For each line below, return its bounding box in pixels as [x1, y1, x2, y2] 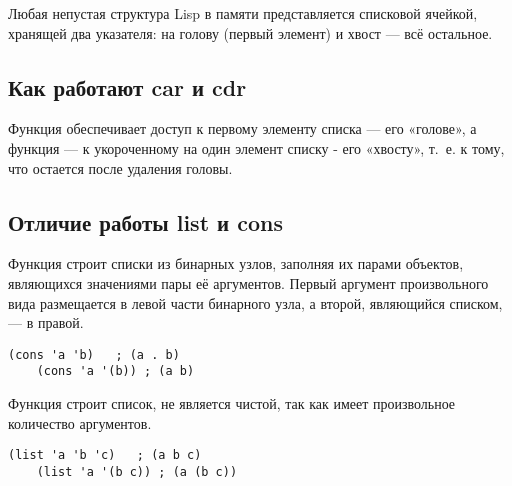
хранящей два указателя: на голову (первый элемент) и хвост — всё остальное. [8, 22, 493, 43]
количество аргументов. [8, 412, 152, 433]
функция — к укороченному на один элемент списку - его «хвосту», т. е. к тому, [8, 137, 505, 158]
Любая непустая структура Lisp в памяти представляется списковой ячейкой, [8, 3, 478, 23]
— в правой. [8, 312, 84, 333]
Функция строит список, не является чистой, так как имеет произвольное [8, 393, 456, 414]
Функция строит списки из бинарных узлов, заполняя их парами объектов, [8, 253, 464, 274]
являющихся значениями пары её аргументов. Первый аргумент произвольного [8, 272, 489, 293]
